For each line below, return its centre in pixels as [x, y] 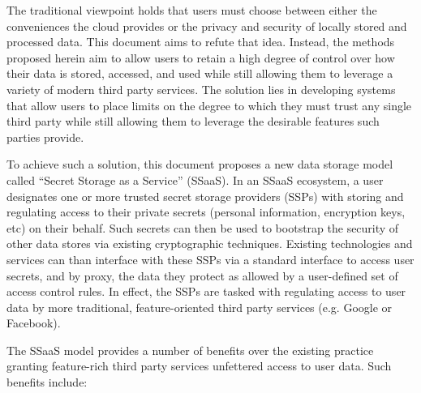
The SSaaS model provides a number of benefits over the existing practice [190, 350]
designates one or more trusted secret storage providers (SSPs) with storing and [205, 196]
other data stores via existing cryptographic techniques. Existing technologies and [210, 243]
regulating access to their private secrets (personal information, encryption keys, [206, 212]
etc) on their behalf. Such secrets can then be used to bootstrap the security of [203, 227]
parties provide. [45, 137]
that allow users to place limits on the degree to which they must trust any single [209, 105]
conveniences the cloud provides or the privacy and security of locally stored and [207, 26]
